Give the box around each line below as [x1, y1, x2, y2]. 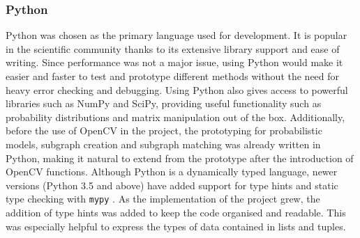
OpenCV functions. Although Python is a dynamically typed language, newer [6, 164, 338, 179]
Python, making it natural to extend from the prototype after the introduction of [6, 150, 354, 165]
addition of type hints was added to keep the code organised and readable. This [6, 205, 346, 219]
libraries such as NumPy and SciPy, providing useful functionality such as [6, 96, 322, 111]
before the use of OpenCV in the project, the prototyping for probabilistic [6, 123, 322, 138]
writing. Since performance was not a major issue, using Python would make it [6, 55, 343, 70]
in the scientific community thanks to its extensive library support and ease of [6, 41, 340, 56]
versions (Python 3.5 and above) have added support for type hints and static [6, 177, 338, 192]
